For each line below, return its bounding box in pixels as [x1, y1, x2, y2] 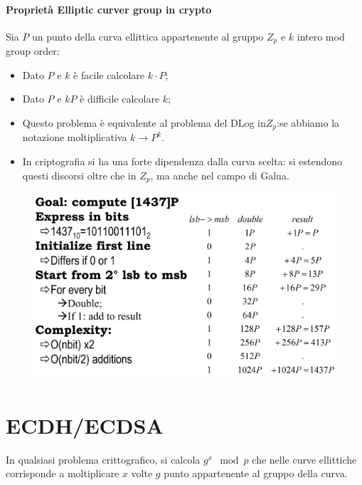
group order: [6, 43, 60, 58]
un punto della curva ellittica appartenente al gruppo [32, 28, 264, 43]
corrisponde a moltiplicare [6, 466, 119, 481]
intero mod [297, 28, 345, 43]
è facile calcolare [73, 67, 145, 82]
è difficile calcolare [80, 91, 160, 106]
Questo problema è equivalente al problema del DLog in [22, 115, 266, 130]
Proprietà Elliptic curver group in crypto [6, 1, 212, 16]
